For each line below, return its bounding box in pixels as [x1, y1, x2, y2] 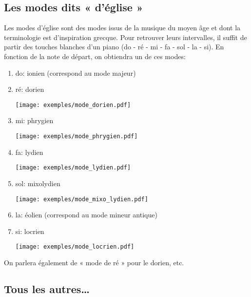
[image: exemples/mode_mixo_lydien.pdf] [15, 195, 148, 203]
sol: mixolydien [15, 178, 60, 188]
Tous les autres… [4, 281, 90, 296]
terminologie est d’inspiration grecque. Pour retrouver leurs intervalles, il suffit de [4, 32, 247, 42]
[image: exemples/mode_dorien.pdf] [15, 101, 131, 108]
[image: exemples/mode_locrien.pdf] [15, 243, 135, 251]
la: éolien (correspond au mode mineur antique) [15, 210, 157, 220]
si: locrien [15, 226, 44, 236]
